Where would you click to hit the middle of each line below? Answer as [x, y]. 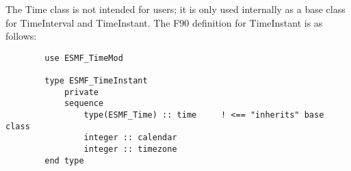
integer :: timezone [130, 149]
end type [64, 160]
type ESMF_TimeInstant [96, 81]
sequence [84, 104]
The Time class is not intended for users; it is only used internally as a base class [175, 9]
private [81, 92]
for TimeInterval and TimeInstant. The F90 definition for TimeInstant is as [164, 22]
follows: [21, 36]
